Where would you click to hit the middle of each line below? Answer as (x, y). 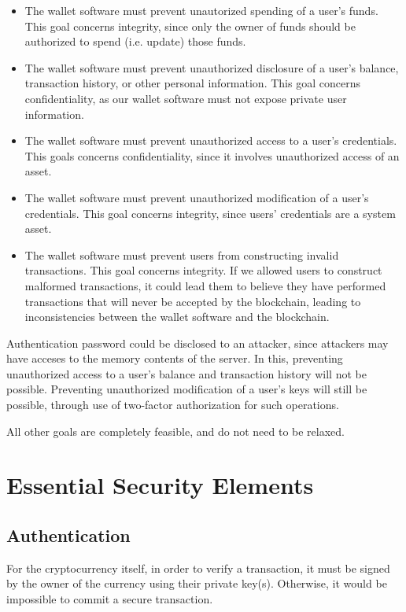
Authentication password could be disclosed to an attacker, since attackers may (197, 343)
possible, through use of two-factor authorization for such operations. (173, 405)
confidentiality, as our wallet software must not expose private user (186, 98)
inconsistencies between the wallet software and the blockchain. (177, 317)
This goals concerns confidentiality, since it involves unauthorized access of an (212, 155)
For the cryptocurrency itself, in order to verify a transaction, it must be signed (198, 568)
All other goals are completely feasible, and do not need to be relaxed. (175, 431)
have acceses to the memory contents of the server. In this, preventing (175, 358)
